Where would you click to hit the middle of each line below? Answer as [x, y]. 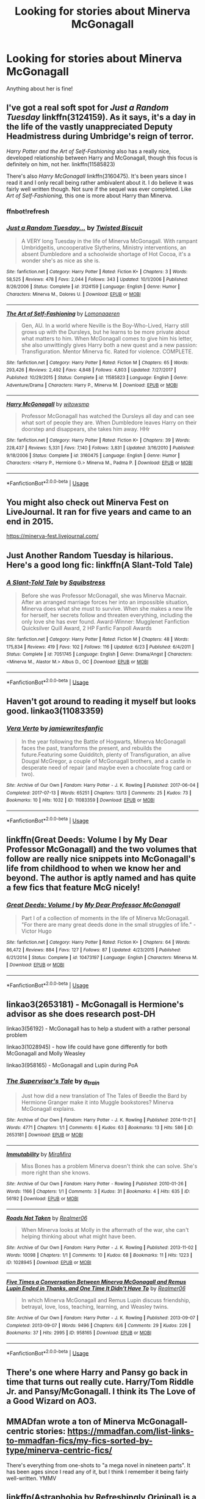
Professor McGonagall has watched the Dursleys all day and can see [108, 416]
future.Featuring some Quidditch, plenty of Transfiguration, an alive [106, 754]
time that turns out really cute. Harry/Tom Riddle [100, 1382]
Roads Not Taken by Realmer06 [47, 1218]
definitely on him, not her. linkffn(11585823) [61, 164]
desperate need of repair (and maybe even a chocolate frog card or [106, 767]
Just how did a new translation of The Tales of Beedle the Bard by [104, 1096]
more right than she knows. [56, 1173]
